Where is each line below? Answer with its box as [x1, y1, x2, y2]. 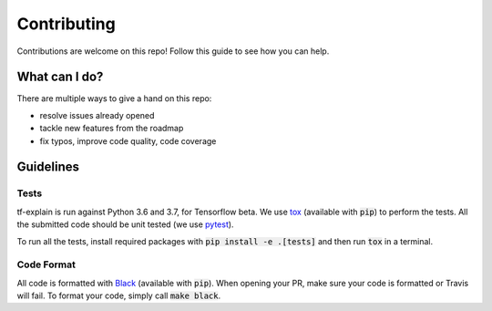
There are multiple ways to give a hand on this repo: [16, 93, 212, 104]
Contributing [16, 14, 116, 34]
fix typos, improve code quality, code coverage [39, 135, 217, 146]
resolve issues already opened [39, 109, 155, 120]
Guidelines [16, 160, 79, 175]
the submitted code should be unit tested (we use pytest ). [16, 219, 234, 230]
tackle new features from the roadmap [39, 123, 184, 134]
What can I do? [16, 69, 104, 85]
